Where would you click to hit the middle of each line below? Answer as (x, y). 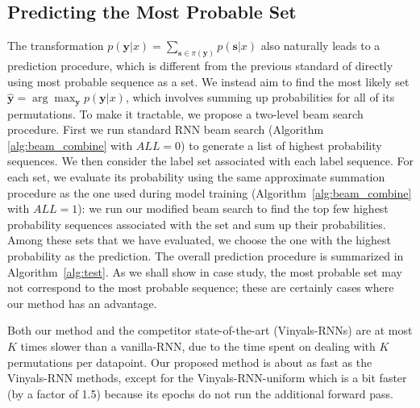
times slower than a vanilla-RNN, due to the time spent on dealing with (198, 346)
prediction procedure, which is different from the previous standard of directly (200, 66)
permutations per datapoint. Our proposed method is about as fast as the (190, 362)
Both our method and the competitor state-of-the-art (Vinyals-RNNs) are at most (210, 330)
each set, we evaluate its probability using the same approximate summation (196, 177)
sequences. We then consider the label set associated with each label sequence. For (210, 161)
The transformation (56, 46)
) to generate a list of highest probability (281, 145)
